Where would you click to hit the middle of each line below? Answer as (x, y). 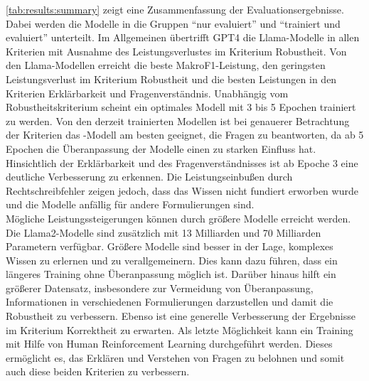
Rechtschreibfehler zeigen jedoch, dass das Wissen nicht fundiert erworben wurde (182, 190)
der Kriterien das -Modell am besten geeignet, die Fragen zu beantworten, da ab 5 (185, 135)
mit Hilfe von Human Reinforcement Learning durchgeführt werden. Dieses (169, 344)
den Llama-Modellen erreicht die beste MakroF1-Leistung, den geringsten (166, 65)
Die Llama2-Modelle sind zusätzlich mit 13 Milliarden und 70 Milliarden (164, 232)
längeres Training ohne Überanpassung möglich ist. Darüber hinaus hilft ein (171, 274)
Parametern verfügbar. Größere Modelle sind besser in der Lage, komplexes (170, 246)
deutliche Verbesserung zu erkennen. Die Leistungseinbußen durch (149, 177)
